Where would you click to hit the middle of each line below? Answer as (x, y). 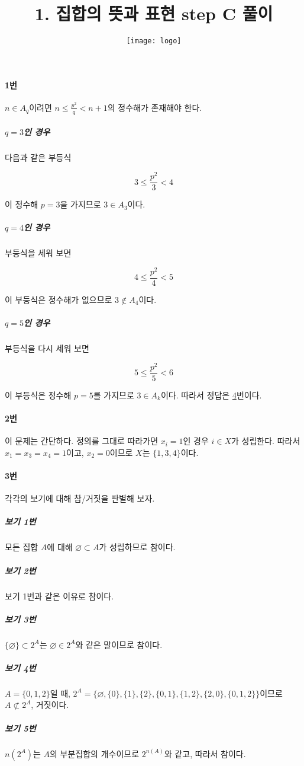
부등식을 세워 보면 (38, 253)
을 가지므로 (80, 204)
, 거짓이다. (50, 705)
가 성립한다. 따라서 (266, 441)
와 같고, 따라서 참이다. (205, 753)
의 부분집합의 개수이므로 (95, 753)
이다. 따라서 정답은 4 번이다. (211, 395)
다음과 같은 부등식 (38, 157)
